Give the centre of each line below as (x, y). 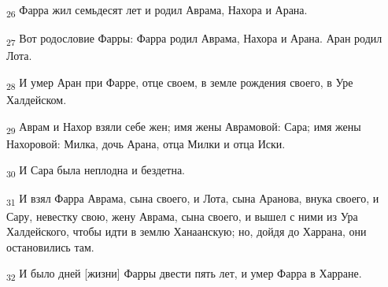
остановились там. (50, 246)
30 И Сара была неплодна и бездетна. (96, 171)
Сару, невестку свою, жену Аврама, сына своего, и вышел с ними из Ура (182, 216)
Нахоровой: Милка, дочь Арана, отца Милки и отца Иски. (146, 143)
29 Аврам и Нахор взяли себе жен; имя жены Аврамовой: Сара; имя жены (184, 127)
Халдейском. (37, 99)
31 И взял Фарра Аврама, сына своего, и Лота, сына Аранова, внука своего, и (193, 199)
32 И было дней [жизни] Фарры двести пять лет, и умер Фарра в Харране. (184, 274)
